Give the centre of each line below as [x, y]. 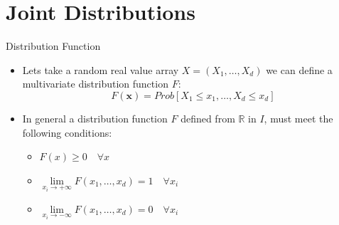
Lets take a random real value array [101, 69]
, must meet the [298, 118]
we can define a [299, 69]
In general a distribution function [95, 118]
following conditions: [67, 132]
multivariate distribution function [95, 84]
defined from [208, 118]
